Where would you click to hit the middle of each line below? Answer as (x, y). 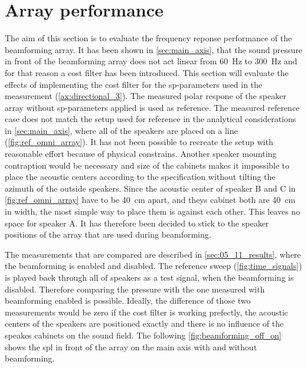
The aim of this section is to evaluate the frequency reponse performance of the (148, 38)
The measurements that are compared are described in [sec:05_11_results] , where (153, 254)
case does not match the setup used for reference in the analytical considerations (151, 119)
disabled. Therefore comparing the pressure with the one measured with (135, 289)
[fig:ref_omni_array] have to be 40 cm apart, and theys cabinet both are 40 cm (150, 200)
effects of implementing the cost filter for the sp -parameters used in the (134, 84)
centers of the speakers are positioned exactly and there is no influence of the (144, 323)
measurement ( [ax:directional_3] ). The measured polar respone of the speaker (146, 96)
